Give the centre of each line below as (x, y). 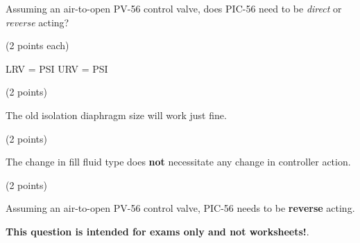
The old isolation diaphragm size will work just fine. (116, 115)
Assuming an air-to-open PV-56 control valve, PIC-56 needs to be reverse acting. (180, 208)
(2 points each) (37, 45)
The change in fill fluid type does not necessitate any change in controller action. (178, 162)
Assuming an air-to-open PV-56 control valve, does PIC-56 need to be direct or (174, 8)
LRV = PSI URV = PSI (57, 68)
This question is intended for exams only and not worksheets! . (157, 231)
